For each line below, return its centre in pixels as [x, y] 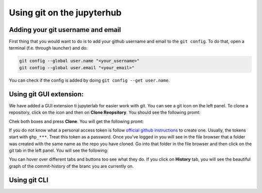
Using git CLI [29, 180]
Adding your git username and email [65, 30]
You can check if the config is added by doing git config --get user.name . [89, 80]
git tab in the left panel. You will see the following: [59, 150]
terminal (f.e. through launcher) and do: [48, 48]
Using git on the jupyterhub [65, 13]
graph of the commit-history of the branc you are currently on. [71, 166]
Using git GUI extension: [46, 94]
